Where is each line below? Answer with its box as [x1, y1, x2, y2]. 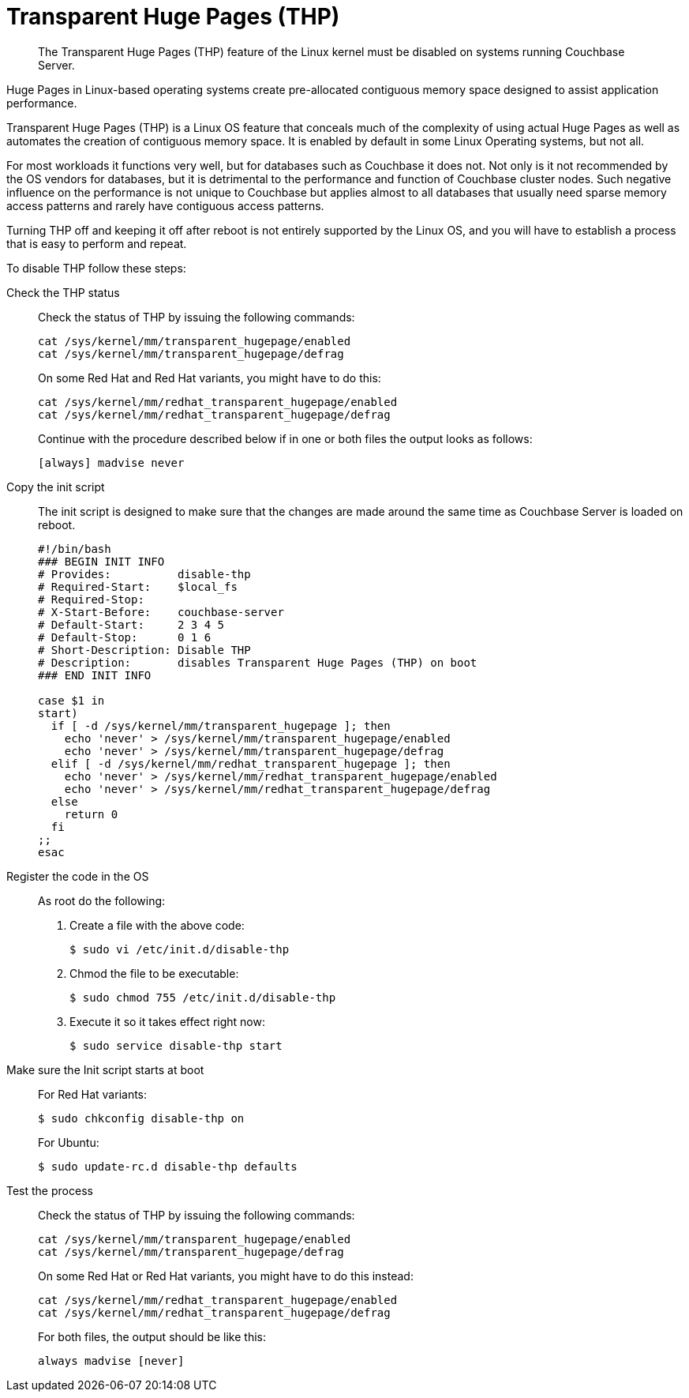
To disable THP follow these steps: [6, 261, 186, 275]
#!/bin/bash [38, 542, 111, 555]
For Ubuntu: [38, 1135, 99, 1149]
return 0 [64, 807, 118, 821]
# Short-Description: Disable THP [38, 643, 251, 656]
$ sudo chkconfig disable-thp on [38, 1111, 245, 1125]
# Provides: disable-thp [38, 567, 251, 581]
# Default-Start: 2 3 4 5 [38, 618, 225, 631]
